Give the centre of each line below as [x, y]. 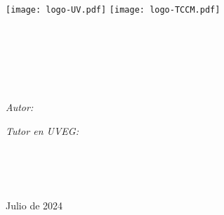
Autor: [20, 107]
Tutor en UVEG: [42, 130]
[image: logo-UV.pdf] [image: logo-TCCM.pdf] [113, 10]
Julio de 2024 [34, 205]
